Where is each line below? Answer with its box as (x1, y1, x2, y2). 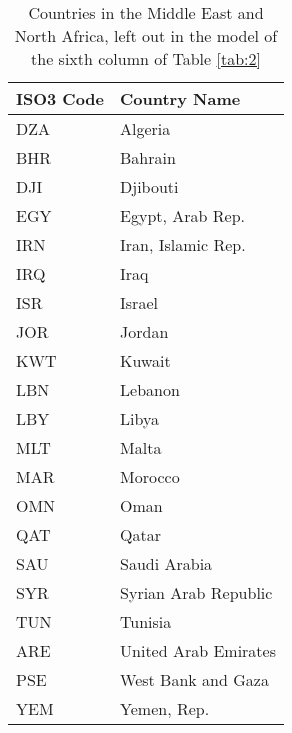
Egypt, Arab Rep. (120, 204, 245, 227)
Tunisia (120, 610, 172, 633)
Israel (120, 291, 158, 314)
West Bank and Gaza (120, 668, 269, 691)
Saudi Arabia (120, 552, 213, 575)
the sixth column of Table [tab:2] (31, 47, 261, 70)
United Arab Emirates (120, 639, 276, 662)
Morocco (120, 465, 180, 488)
